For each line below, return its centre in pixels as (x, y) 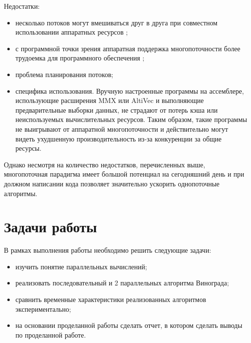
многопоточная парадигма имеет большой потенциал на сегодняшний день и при (124, 174)
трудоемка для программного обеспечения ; (80, 58)
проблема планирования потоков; (64, 74)
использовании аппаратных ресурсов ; (72, 32)
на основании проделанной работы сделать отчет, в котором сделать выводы (129, 325)
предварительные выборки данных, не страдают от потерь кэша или (116, 110)
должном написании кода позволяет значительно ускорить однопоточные (112, 183)
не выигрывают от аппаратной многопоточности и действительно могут (122, 129)
